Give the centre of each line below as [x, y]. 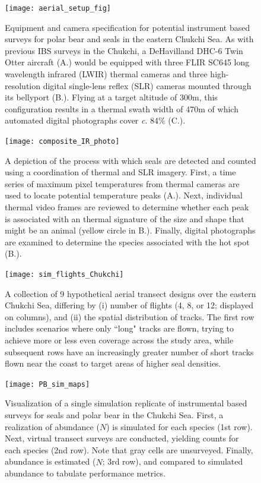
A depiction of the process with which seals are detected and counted [130, 160]
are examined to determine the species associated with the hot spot [127, 241]
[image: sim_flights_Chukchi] [64, 274]
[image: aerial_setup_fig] [58, 8]
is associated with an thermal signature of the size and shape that [125, 218]
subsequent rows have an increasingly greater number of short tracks [129, 351]
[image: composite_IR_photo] [62, 141]
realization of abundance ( [52, 426]
